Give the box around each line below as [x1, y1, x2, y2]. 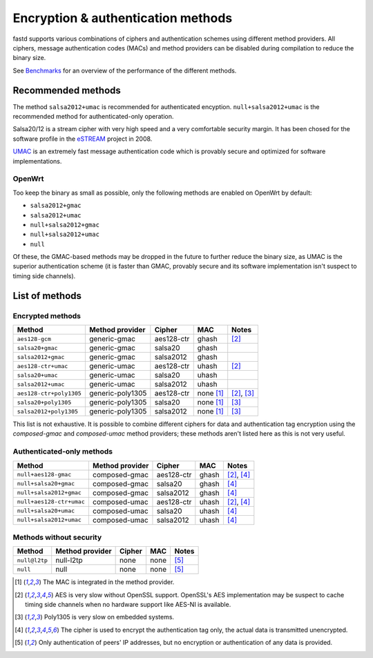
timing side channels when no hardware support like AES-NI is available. [25, 601, 231, 609]
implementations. [12, 157, 62, 165]
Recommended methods [12, 84, 121, 96]
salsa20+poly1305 [17, 398, 72, 406]
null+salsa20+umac [17, 507, 75, 514]
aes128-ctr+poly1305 [17, 389, 82, 397]
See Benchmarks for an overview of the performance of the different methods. [12, 66, 237, 75]
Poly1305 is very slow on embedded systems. [44, 613, 175, 621]
